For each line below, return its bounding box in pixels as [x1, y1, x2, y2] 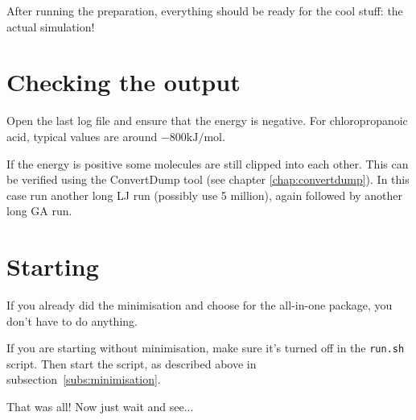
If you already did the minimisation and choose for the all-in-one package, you [6, 297, 393, 313]
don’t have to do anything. [6, 312, 138, 329]
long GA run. [6, 202, 72, 219]
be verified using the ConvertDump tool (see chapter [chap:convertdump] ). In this [6, 171, 410, 188]
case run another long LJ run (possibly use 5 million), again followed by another [6, 186, 403, 203]
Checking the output [6, 65, 241, 98]
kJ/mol [186, 131, 222, 143]
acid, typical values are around [6, 127, 158, 144]
